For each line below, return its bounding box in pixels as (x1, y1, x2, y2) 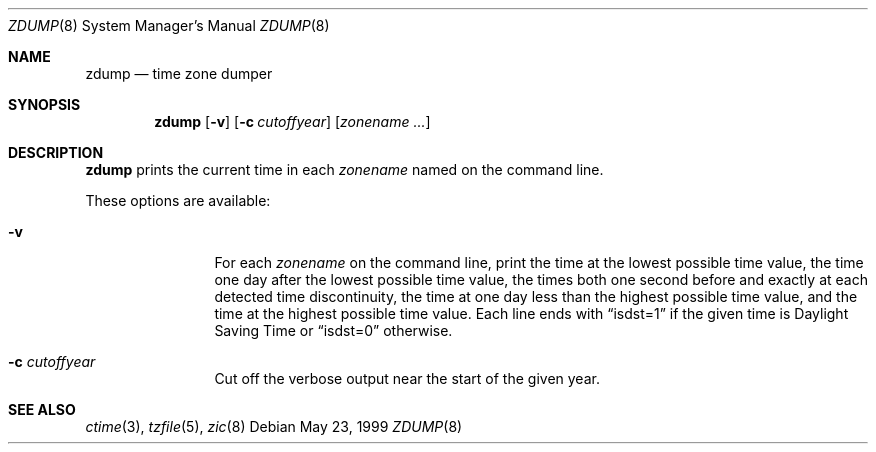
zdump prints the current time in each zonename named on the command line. (85, 161, 604, 178)
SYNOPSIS (8, 96, 81, 113)
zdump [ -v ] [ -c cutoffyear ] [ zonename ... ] (154, 113, 431, 130)
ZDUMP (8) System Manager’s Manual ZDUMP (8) (8, 17, 330, 34)
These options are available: (85, 192, 271, 209)
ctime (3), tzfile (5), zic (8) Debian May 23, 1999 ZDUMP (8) (85, 418, 463, 435)
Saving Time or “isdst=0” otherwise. (214, 322, 453, 339)
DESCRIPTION (8, 144, 104, 161)
